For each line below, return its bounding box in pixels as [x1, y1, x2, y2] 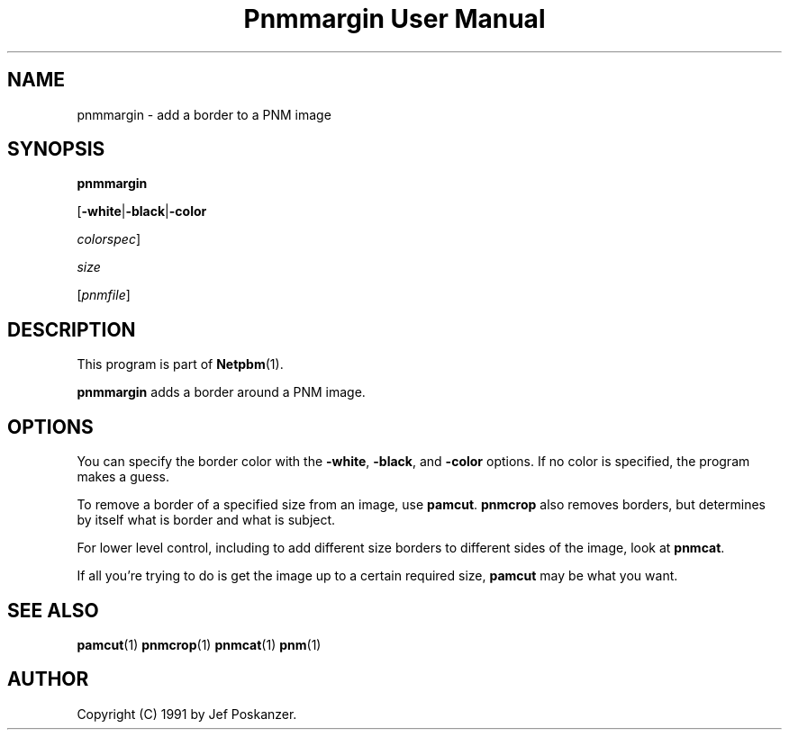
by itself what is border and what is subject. [77, 512, 336, 528]
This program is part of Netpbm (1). [77, 356, 284, 373]
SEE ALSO [7, 598, 99, 622]
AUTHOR [7, 668, 89, 691]
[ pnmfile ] [77, 287, 131, 303]
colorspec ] [77, 231, 141, 247]
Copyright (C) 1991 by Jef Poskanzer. [77, 706, 297, 722]
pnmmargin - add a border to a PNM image [77, 106, 331, 122]
